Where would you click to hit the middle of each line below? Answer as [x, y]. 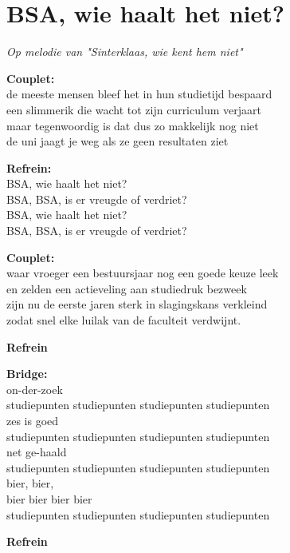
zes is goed [33, 420]
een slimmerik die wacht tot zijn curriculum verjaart [134, 109]
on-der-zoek [35, 389]
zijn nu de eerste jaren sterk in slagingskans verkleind [137, 304]
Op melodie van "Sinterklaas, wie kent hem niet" [125, 52]
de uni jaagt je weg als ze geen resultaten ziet [118, 141]
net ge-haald [37, 452]
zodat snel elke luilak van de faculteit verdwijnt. [124, 320]
